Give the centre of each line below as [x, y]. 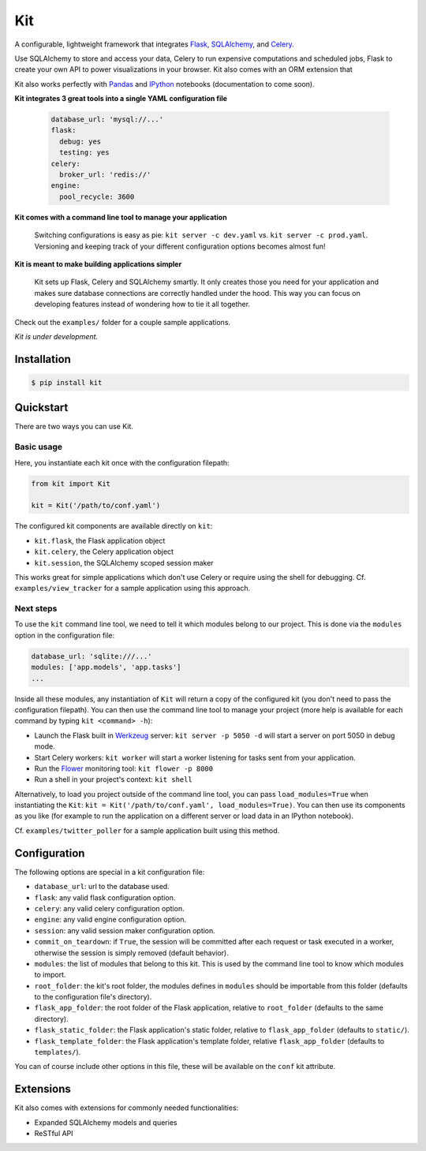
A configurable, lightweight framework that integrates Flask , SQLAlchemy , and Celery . [155, 44]
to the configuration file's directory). [93, 997]
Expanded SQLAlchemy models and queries [106, 1122]
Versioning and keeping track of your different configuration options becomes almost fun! [180, 246]
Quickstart [41, 407]
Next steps [36, 609]
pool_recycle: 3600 [97, 196]
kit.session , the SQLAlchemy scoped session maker [124, 562]
